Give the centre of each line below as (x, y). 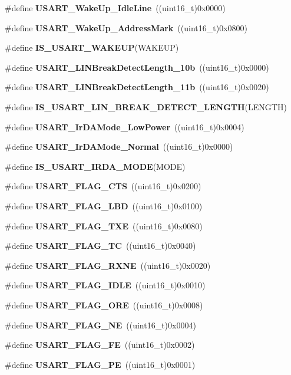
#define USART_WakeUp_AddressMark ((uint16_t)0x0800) (126, 27)
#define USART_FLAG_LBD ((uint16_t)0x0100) (104, 205)
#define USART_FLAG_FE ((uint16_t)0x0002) (100, 345)
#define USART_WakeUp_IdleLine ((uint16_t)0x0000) (115, 8)
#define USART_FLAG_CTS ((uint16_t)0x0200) (103, 186)
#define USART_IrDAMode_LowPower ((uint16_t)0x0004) (125, 126)
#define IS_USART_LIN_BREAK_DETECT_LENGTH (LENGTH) (146, 106)
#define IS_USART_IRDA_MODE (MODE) (95, 166)
